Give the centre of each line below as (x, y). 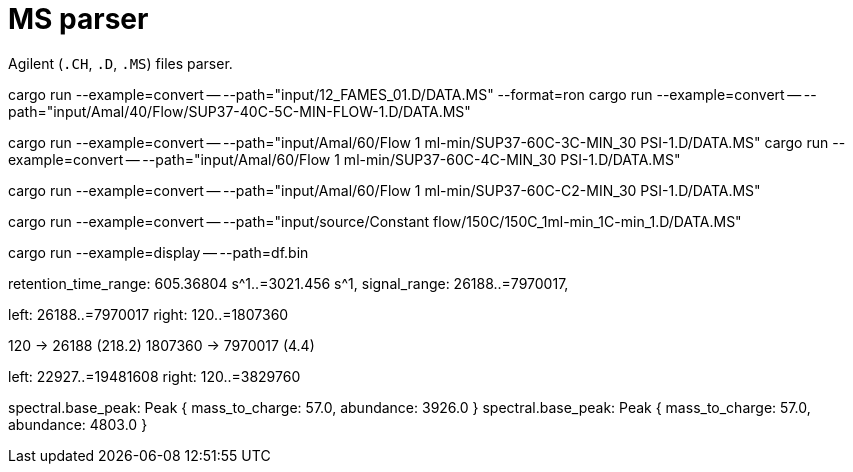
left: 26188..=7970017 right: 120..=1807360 (148, 314)
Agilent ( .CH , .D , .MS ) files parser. (120, 63)
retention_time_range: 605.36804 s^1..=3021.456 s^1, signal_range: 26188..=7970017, (288, 283)
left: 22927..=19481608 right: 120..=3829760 (154, 376)
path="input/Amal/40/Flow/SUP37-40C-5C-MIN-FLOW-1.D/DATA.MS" (239, 111)
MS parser (78, 19)
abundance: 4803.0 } (78, 424)
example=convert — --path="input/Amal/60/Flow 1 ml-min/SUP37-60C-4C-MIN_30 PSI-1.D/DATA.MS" (344, 159)
